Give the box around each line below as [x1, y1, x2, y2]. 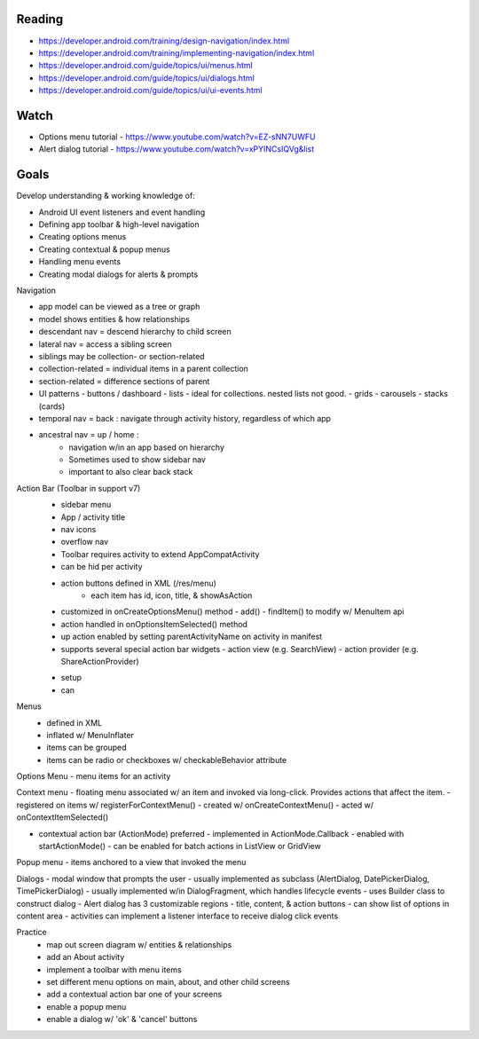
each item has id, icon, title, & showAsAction [90, 590, 253, 601]
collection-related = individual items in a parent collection [38, 364, 248, 374]
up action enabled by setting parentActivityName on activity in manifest [60, 631, 323, 642]
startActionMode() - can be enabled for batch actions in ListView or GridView [38, 841, 321, 852]
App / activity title [60, 511, 126, 523]
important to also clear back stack [68, 467, 193, 477]
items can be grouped [46, 742, 128, 753]
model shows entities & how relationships [38, 313, 191, 324]
